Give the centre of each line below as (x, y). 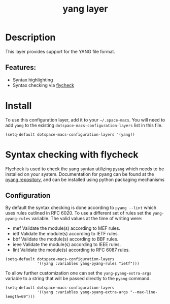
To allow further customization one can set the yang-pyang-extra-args (78, 273)
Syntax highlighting (33, 80)
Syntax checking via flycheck (43, 85)
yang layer (85, 9)
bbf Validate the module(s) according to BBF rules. (65, 239)
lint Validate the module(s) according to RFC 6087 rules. (71, 250)
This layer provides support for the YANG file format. (60, 51)
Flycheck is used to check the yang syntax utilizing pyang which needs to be (85, 169)
